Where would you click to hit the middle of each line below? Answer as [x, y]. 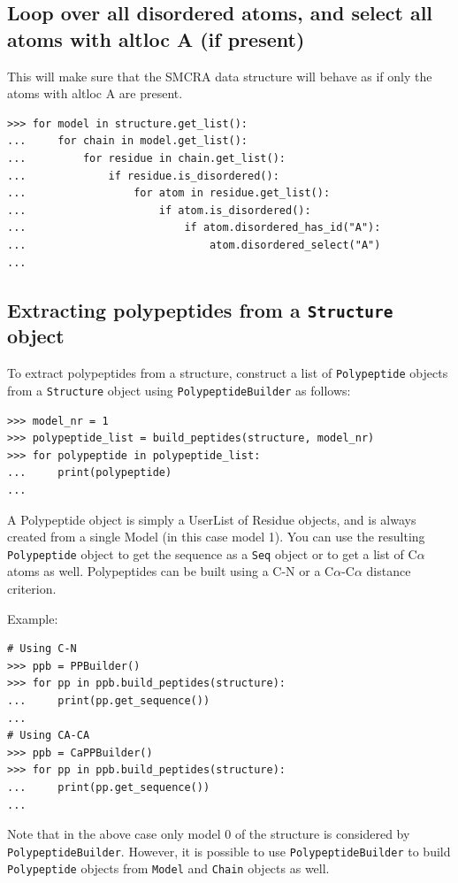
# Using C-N [42, 649]
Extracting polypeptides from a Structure [200, 309]
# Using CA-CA [49, 736]
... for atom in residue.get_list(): [169, 193]
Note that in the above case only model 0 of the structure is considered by [209, 834]
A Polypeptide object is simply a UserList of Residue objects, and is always [212, 519]
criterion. [32, 589]
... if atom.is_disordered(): [159, 210]
